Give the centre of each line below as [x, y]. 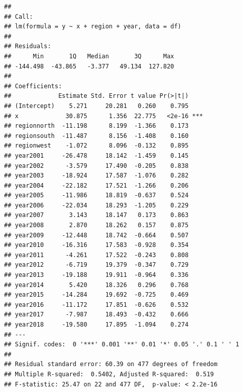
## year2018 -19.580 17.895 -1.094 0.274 [96, 325]
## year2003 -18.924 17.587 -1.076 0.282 [96, 176]
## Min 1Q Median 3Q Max [89, 56]
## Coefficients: [33, 86]
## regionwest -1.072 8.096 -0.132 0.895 [96, 146]
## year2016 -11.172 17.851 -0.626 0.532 [96, 305]
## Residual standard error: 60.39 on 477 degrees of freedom [111, 364]
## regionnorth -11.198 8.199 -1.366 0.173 [96, 126]
